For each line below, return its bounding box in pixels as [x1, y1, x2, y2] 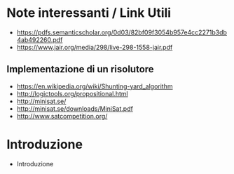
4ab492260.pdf [16, 35, 63, 43]
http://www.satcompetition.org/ [16, 112, 108, 120]
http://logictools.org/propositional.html [16, 89, 128, 98]
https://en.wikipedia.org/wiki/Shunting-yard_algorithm [16, 82, 173, 91]
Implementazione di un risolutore [6, 63, 155, 75]
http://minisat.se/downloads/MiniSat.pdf [16, 104, 134, 113]
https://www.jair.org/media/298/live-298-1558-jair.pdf [16, 43, 173, 51]
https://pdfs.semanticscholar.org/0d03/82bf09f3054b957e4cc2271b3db [16, 28, 227, 36]
